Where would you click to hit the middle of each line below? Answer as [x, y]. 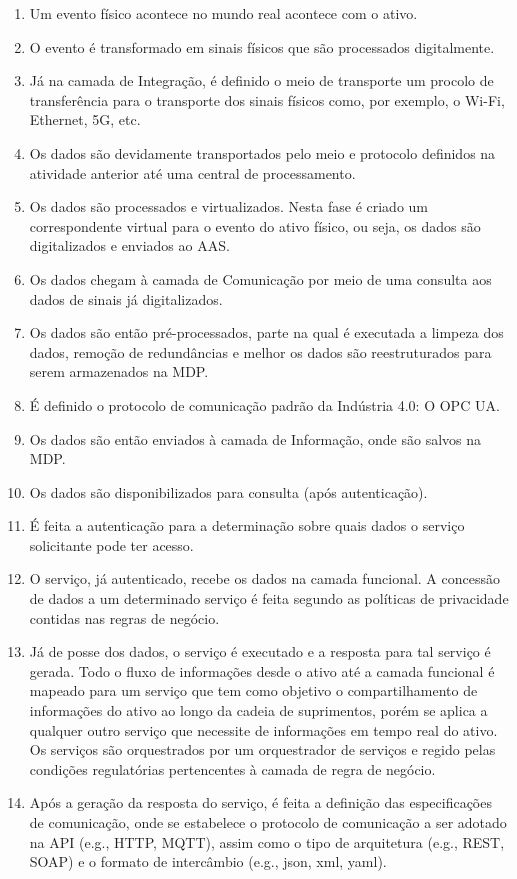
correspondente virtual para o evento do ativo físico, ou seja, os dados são [255, 225]
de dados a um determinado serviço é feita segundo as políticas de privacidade [269, 598]
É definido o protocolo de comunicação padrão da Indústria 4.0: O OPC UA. [264, 404]
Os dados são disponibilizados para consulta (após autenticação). [228, 491]
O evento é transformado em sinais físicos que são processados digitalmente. [262, 46]
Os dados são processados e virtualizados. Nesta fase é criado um [228, 206]
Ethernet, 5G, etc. [85, 119]
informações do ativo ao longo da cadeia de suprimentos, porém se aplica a [258, 710]
